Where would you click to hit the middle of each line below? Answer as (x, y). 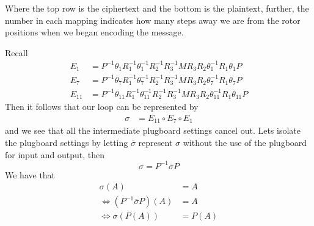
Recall (16, 52)
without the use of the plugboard (245, 142)
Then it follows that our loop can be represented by (102, 107)
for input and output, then (55, 154)
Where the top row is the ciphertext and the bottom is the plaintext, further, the (157, 8)
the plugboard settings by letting (67, 142)
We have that (30, 174)
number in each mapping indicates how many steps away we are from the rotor (153, 20)
